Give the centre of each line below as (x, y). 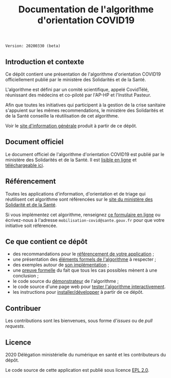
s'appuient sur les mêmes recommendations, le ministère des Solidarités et (84, 110)
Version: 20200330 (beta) (33, 46)
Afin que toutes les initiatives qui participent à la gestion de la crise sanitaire (85, 105)
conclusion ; (26, 276)
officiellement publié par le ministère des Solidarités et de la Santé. (76, 80)
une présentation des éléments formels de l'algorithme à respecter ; (84, 259)
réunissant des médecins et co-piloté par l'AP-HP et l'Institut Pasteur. (78, 95)
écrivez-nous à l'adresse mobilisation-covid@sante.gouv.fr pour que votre (85, 220)
